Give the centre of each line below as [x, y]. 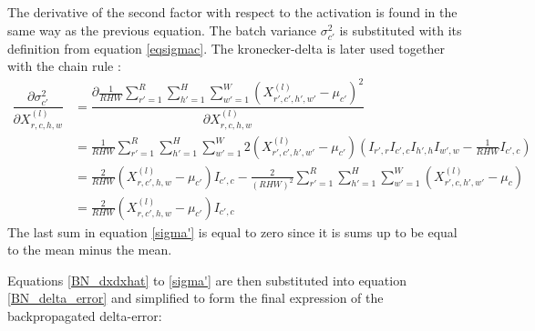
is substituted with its [401, 30]
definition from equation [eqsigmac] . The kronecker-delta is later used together [226, 48]
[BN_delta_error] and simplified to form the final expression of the [195, 298]
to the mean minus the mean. [90, 250]
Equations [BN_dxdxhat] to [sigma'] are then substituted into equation [207, 280]
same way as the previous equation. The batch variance [162, 30]
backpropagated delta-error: [85, 315]
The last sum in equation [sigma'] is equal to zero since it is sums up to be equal [232, 231]
